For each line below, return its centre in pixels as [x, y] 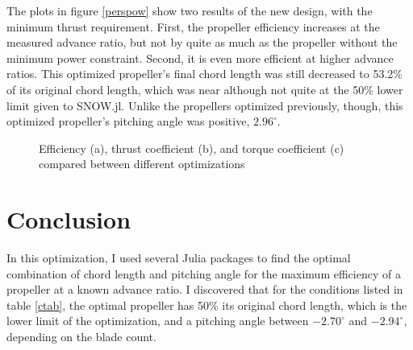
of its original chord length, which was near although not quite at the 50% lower [205, 89]
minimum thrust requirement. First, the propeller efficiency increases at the [193, 26]
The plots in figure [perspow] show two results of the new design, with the [190, 10]
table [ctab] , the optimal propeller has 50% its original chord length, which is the [207, 305]
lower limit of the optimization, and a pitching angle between [158, 321]
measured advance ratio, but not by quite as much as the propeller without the [202, 42]
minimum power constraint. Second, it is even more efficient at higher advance [200, 58]
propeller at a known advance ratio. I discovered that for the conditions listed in [205, 289]
